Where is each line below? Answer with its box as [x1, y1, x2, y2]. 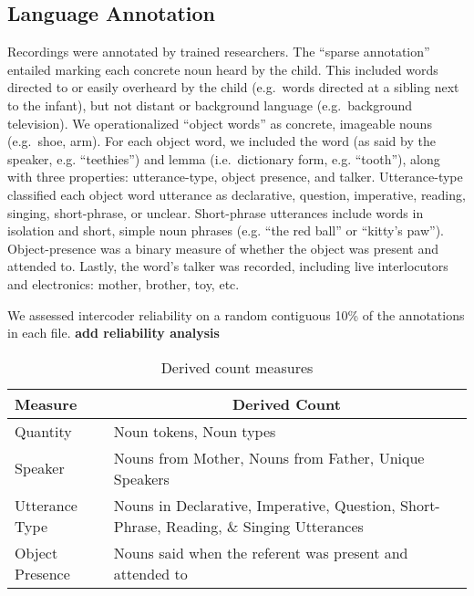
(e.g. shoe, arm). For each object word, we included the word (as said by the [7, 131, 436, 151]
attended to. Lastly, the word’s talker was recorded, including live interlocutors [7, 256, 448, 276]
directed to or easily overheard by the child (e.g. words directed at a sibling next [7, 78, 459, 97]
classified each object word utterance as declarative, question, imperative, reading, [7, 184, 466, 204]
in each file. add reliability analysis [7, 323, 220, 342]
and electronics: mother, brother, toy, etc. [7, 274, 240, 293]
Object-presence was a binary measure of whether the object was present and [7, 238, 439, 257]
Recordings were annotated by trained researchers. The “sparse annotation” [7, 42, 430, 61]
